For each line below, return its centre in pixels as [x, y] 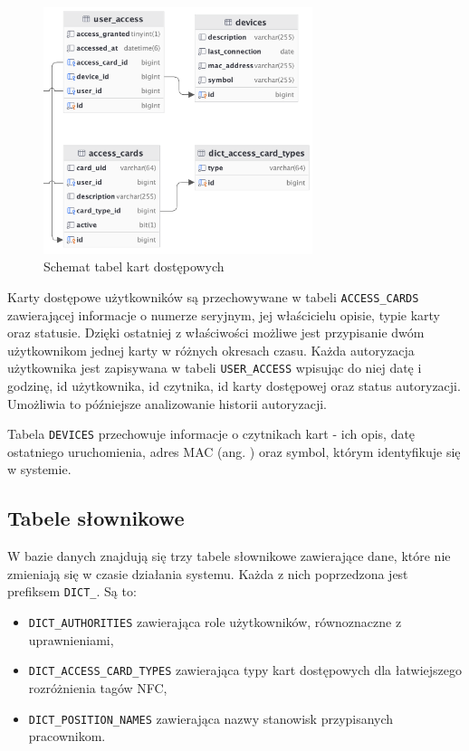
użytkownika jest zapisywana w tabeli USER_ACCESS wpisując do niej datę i [215, 368]
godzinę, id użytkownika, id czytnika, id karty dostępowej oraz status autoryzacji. [234, 386]
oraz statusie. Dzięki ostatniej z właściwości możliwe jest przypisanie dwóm [216, 333]
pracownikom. [67, 736]
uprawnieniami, [71, 639]
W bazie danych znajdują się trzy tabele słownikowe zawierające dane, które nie [229, 556]
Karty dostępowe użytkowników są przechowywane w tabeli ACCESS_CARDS [213, 296]
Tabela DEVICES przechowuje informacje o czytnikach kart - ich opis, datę [211, 434]
